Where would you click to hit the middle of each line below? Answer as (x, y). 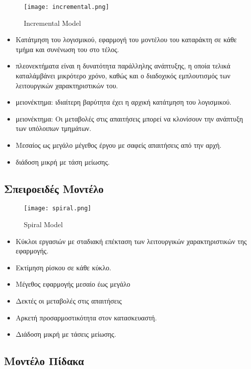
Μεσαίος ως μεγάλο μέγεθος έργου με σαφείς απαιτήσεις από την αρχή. (119, 145)
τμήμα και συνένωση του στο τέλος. (67, 49)
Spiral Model (43, 224)
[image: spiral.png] (58, 209)
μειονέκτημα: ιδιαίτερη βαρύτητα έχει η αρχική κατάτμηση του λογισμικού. (124, 102)
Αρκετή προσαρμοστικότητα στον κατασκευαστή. (86, 317)
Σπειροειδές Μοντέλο (54, 188)
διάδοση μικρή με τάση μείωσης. (63, 161)
